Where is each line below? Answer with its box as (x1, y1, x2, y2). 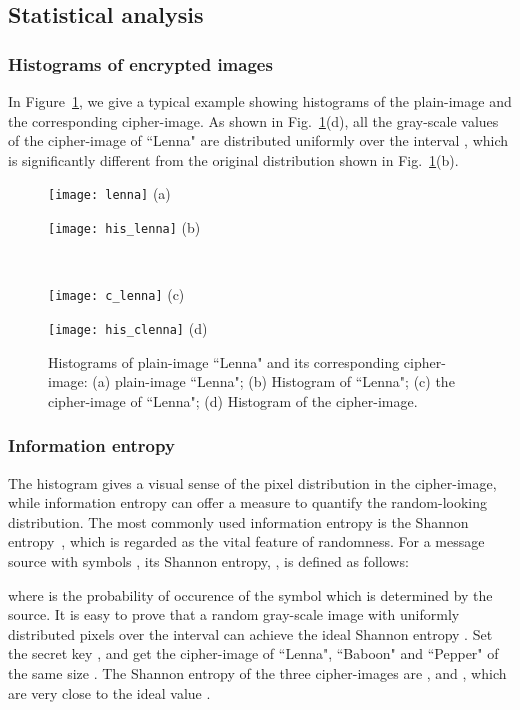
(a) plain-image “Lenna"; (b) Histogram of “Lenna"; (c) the (92, 371, 455, 392)
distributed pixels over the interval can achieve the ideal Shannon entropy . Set (8, 623, 493, 644)
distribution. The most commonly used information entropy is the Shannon (8, 511, 469, 532)
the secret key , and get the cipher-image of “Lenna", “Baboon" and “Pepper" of (8, 643, 499, 664)
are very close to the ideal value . (8, 682, 211, 703)
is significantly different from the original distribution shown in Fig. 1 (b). (8, 149, 459, 170)
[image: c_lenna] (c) (48, 284, 185, 305)
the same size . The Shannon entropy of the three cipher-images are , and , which (8, 662, 507, 683)
